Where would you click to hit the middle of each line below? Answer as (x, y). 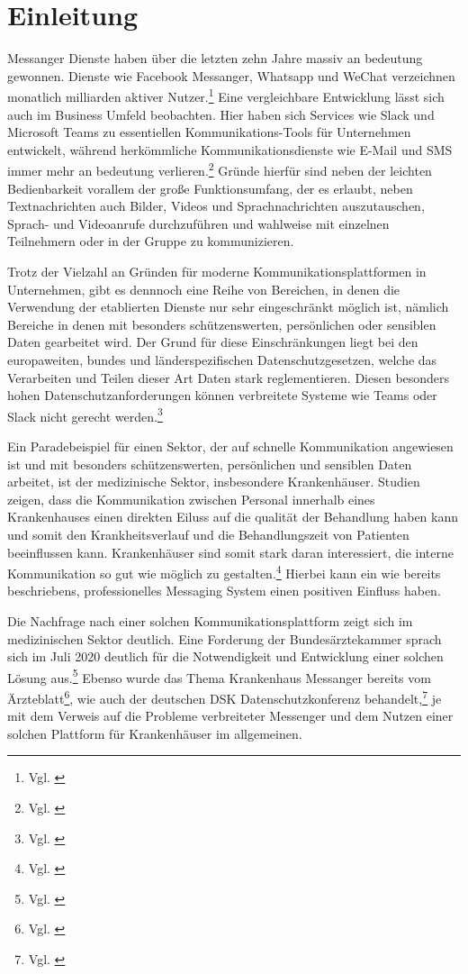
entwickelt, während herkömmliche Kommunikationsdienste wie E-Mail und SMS (230, 149)
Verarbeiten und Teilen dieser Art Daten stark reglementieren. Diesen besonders (229, 377)
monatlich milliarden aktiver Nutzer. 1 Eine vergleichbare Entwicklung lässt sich (226, 95)
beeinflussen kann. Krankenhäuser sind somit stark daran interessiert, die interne (230, 552)
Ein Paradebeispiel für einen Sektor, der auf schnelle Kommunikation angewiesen (230, 446)
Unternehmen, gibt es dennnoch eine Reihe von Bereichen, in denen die (204, 289)
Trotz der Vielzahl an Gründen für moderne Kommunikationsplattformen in (217, 271)
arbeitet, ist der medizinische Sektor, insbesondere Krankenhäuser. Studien (214, 482)
